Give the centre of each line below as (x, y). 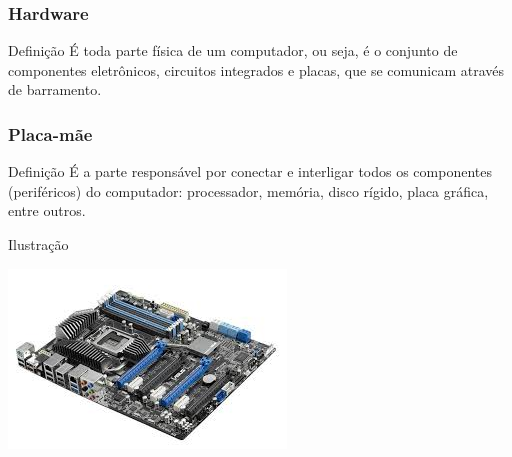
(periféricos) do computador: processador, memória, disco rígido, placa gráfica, (248, 190)
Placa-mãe (50, 133)
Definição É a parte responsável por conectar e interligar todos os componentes (250, 171)
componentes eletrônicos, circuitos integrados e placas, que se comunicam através (256, 69)
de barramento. (55, 89)
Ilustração (38, 244)
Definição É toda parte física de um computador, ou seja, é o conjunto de (233, 50)
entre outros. (47, 210)
